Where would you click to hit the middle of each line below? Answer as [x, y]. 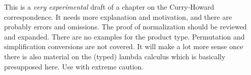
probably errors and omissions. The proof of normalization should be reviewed [126, 27]
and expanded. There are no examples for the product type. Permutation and [124, 36]
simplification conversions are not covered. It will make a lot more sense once [124, 46]
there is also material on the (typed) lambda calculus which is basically [115, 56]
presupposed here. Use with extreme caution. [74, 66]
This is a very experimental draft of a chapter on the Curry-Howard [109, 7]
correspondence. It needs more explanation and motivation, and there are [118, 16]
